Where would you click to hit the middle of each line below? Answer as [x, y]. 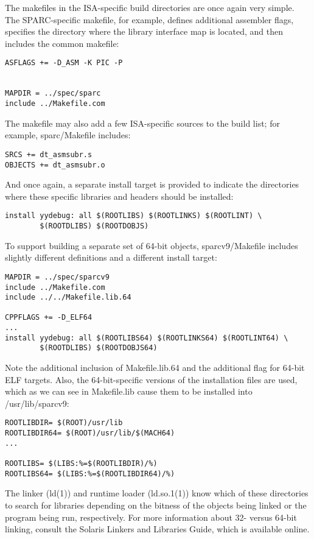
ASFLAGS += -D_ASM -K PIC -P [64, 63]
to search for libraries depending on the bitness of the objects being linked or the [156, 505]
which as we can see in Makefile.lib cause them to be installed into [129, 391]
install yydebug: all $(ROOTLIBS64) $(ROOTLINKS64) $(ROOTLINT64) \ [147, 338]
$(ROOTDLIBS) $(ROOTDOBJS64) [99, 348]
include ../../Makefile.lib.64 [68, 298]
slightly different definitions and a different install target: [111, 257]
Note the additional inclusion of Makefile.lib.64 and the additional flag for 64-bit [155, 368]
